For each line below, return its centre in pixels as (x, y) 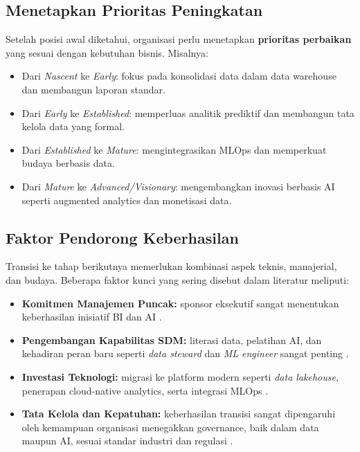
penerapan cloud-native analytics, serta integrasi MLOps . (145, 390)
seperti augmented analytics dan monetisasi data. (127, 200)
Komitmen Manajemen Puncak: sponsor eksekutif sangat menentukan (180, 303)
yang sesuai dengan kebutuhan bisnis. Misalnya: (107, 52)
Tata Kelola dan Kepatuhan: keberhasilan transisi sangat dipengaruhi (179, 414)
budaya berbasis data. (68, 163)
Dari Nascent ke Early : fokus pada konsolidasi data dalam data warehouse (179, 76)
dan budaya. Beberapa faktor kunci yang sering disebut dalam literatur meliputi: (178, 279)
